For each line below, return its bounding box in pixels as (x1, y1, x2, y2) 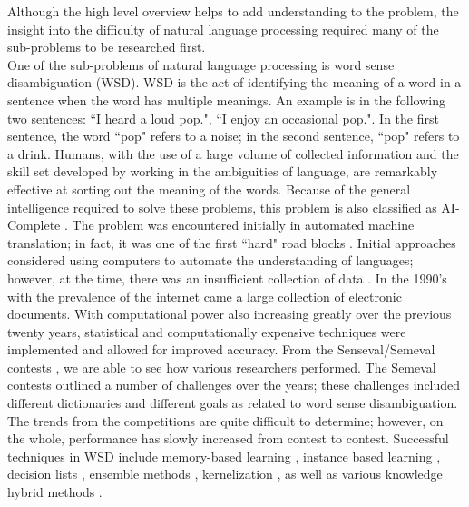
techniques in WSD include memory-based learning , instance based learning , (7, 446, 441, 465)
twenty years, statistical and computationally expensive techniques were (7, 322, 406, 341)
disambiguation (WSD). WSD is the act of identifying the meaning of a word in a (7, 73, 462, 92)
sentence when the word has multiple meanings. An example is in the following (7, 90, 445, 109)
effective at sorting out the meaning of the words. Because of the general (7, 179, 411, 198)
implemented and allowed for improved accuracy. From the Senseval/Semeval (7, 340, 435, 359)
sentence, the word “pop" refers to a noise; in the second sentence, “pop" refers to (7, 126, 460, 145)
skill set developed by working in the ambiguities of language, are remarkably (7, 162, 438, 181)
